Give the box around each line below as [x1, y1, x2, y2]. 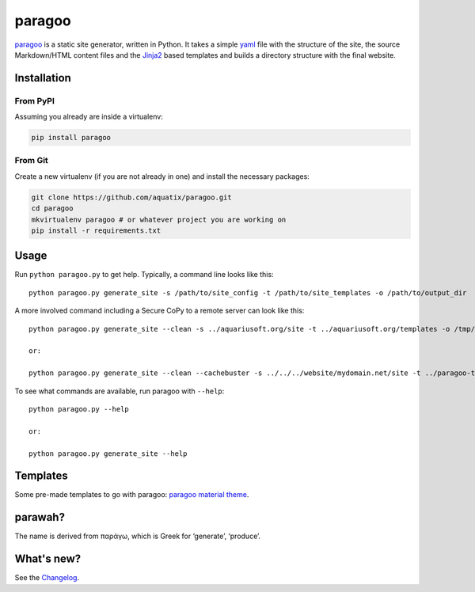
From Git [14, 155, 49, 166]
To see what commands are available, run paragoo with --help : [14, 386, 225, 396]
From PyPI [14, 95, 55, 106]
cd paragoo [31, 204, 74, 213]
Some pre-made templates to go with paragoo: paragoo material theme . [14, 490, 249, 499]
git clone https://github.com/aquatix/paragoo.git [31, 192, 233, 202]
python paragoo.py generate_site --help [28, 449, 188, 458]
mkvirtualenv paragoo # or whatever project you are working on [31, 214, 287, 224]
